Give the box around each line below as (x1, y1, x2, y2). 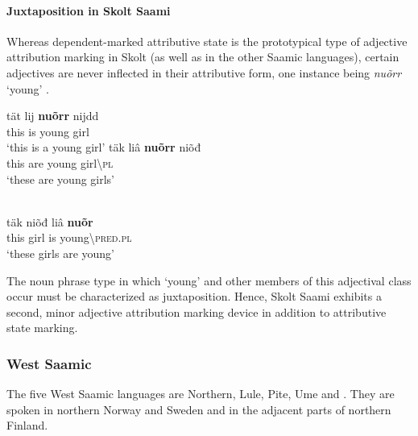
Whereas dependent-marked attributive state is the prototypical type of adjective (6, 32, 408, 49)
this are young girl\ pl (6, 154, 114, 171)
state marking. (6, 319, 78, 336)
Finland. (6, 417, 48, 434)
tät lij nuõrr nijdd (6, 107, 99, 124)
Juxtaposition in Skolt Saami (6, 2, 171, 19)
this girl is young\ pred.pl (6, 229, 132, 246)
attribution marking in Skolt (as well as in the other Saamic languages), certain (6, 48, 399, 65)
